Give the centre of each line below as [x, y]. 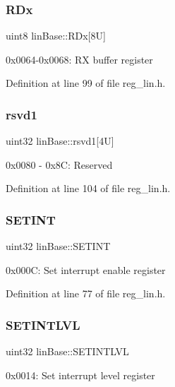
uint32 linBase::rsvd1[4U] [60, 141]
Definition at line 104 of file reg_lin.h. [88, 188]
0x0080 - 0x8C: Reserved [59, 164]
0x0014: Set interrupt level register [80, 375]
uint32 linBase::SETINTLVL [67, 351]
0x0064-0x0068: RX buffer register [79, 59]
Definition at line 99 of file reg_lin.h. [86, 83]
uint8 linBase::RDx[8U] [56, 36]
